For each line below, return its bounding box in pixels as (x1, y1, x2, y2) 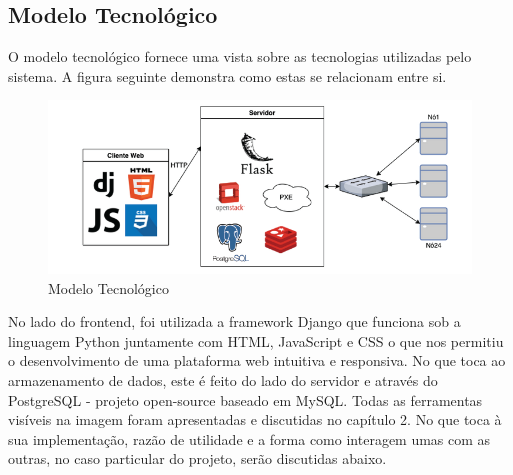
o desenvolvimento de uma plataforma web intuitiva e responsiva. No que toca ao (8, 350, 506, 371)
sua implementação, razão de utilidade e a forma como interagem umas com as (8, 428, 491, 449)
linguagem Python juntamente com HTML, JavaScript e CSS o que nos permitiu (8, 330, 504, 351)
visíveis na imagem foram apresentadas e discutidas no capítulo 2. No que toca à (8, 409, 502, 430)
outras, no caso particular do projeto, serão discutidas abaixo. (8, 448, 387, 469)
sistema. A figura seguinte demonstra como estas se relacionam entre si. (8, 65, 447, 86)
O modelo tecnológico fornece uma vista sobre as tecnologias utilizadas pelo (8, 46, 472, 67)
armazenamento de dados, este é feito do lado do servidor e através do (8, 369, 438, 390)
